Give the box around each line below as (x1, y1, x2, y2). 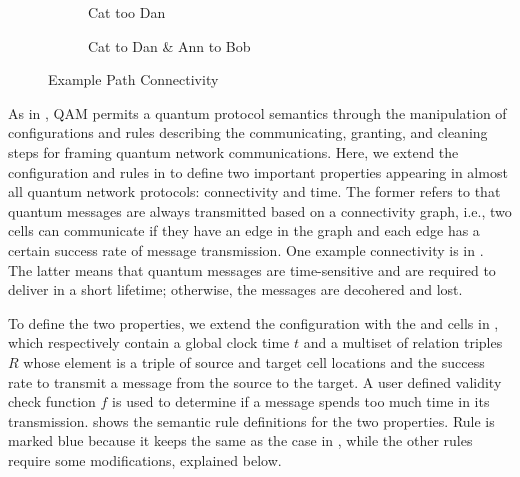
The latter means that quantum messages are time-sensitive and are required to (8, 259, 496, 280)
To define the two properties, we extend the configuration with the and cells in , (8, 312, 499, 333)
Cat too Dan (88, 2, 166, 22)
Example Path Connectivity (48, 69, 219, 90)
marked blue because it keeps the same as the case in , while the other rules (8, 430, 473, 451)
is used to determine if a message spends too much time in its (112, 391, 490, 412)
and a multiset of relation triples (303, 332, 503, 353)
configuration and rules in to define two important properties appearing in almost (8, 161, 508, 182)
